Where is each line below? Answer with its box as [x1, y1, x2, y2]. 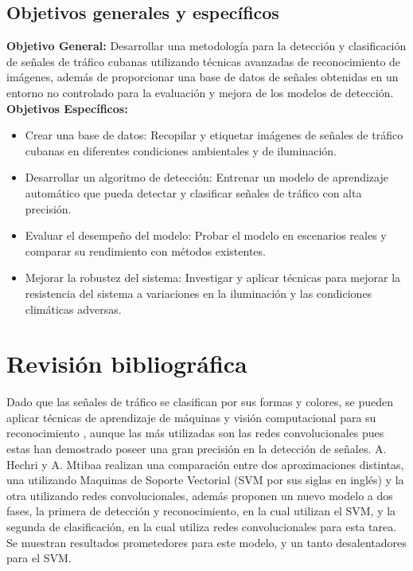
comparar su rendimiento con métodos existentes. [25, 242, 266, 259]
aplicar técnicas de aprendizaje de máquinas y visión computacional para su [6, 409, 376, 425]
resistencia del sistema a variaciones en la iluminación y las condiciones [25, 284, 372, 301]
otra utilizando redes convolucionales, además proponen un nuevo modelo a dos [6, 487, 393, 503]
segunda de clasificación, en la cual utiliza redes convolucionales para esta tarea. [6, 518, 397, 534]
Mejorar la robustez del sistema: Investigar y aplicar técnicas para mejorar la [25, 269, 401, 286]
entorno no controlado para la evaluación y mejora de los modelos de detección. [6, 84, 394, 100]
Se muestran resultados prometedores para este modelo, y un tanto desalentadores [6, 534, 407, 550]
